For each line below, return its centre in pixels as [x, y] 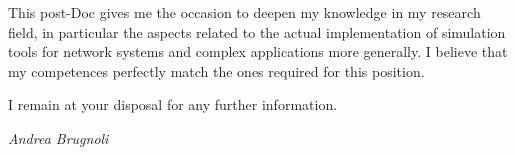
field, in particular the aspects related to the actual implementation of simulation [257, 31]
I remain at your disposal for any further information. [173, 104]
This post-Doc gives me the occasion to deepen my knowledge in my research [244, 12]
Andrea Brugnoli [58, 137]
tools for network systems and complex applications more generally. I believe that [258, 51]
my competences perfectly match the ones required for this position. [216, 70]
